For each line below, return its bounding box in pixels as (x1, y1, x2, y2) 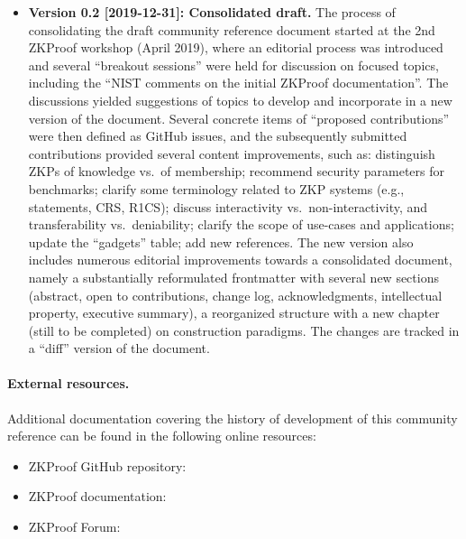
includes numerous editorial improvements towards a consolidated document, (28, 250, 452, 269)
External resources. (7, 374, 130, 393)
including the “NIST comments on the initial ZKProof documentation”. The (28, 73, 449, 92)
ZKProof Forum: (28, 517, 121, 536)
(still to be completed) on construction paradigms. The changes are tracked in (28, 321, 460, 339)
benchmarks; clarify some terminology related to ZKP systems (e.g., (28, 179, 405, 198)
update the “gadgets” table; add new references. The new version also (28, 232, 414, 251)
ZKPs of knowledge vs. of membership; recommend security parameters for (28, 162, 445, 181)
